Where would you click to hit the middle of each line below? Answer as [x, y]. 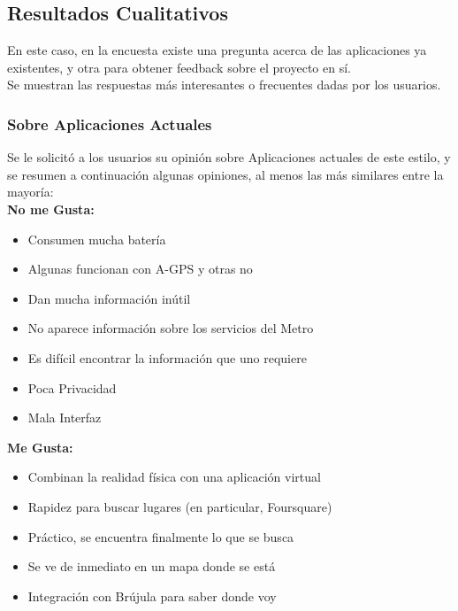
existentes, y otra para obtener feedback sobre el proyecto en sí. [179, 67]
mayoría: [31, 192]
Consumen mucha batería [97, 239]
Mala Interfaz [65, 418]
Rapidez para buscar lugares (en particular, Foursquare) [180, 506]
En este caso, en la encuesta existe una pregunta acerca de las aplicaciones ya [217, 50]
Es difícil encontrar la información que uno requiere [167, 357]
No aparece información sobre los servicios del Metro [171, 328]
